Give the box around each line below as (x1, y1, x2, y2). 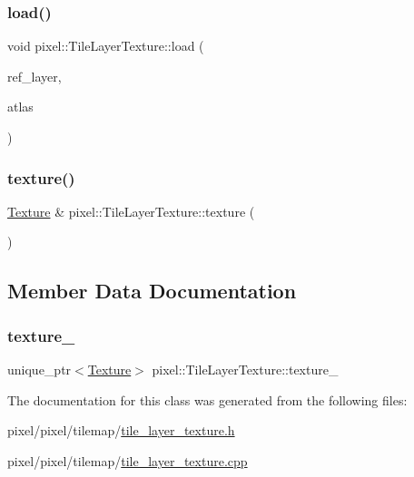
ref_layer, (7, 66, 62, 85)
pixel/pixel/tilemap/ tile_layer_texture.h (7, 421, 235, 440)
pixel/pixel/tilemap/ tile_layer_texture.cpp (7, 451, 248, 470)
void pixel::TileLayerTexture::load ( (7, 36, 204, 55)
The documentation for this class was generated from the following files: (7, 390, 408, 409)
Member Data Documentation (7, 277, 297, 305)
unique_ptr (7, 360, 72, 378)
